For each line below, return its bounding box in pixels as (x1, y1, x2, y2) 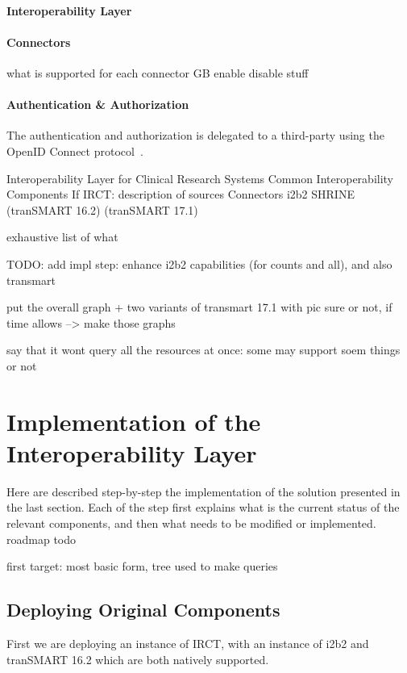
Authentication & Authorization (6, 96, 189, 113)
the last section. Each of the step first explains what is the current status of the (6, 499, 400, 516)
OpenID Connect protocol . (6, 142, 143, 159)
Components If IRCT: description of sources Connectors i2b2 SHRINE (6, 186, 355, 203)
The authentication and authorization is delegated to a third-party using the (6, 127, 384, 144)
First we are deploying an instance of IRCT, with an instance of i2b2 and (6, 634, 369, 651)
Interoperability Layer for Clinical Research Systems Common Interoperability (6, 169, 394, 186)
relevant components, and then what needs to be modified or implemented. (6, 515, 376, 531)
